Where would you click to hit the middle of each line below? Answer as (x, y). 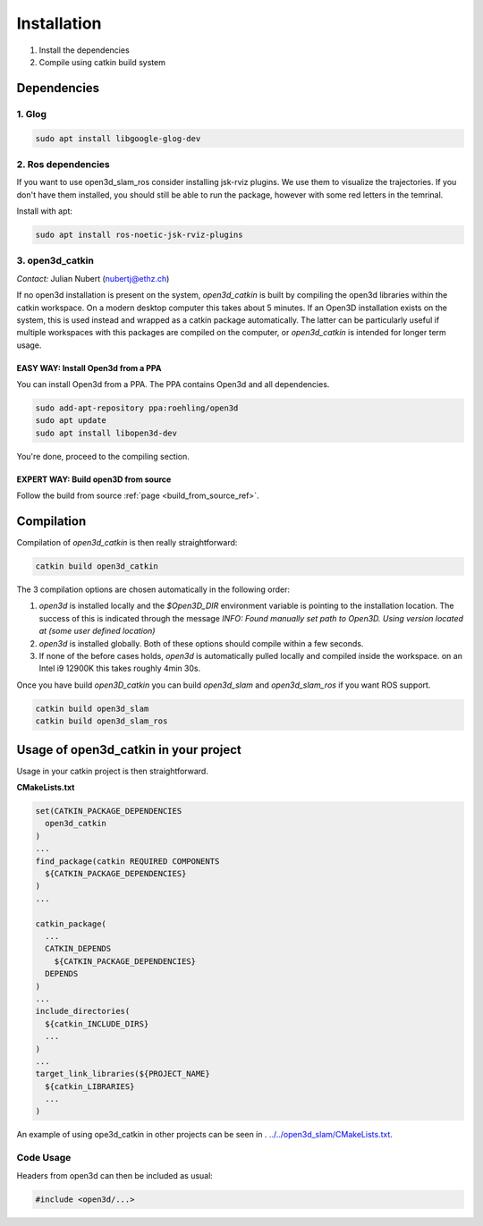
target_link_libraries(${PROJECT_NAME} (123, 1074)
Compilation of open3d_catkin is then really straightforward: (127, 543)
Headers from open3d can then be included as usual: (115, 1175)
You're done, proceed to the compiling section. (103, 456)
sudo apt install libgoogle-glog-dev (118, 138)
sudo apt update (71, 421)
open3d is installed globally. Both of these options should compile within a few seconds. (201, 643)
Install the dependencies (84, 50)
